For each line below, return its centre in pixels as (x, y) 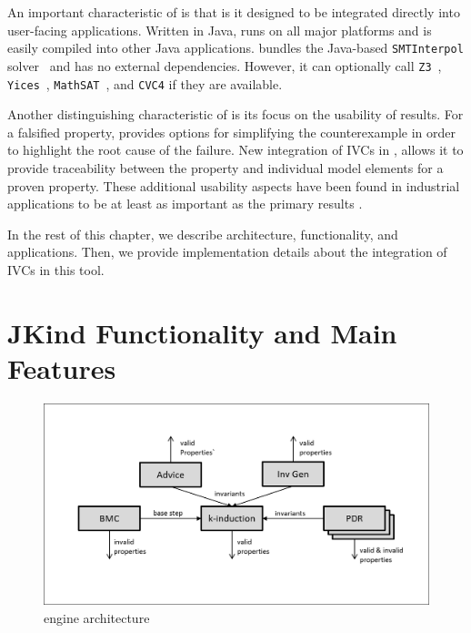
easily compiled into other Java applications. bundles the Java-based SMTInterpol (235, 48)
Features (62, 368)
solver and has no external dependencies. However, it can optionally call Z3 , (225, 65)
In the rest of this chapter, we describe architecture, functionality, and (203, 234)
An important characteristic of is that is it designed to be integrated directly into (234, 12)
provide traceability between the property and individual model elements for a (225, 167)
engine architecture (97, 617)
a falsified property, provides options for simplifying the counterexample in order (231, 132)
